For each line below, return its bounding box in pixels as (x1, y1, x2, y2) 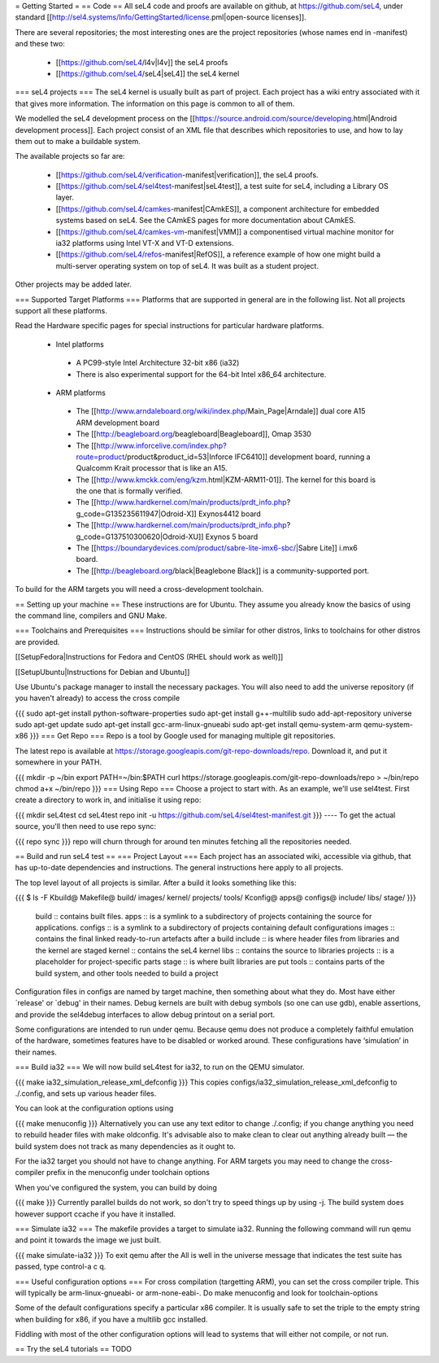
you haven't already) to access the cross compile (15, 693, 180, 703)
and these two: (15, 39, 65, 49)
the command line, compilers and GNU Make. (15, 611, 167, 620)
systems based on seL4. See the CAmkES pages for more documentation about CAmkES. (55, 216, 356, 226)
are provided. (15, 637, 60, 646)
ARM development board (76, 418, 160, 427)
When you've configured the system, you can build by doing (15, 1182, 217, 1192)
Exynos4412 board (198, 509, 262, 519)
